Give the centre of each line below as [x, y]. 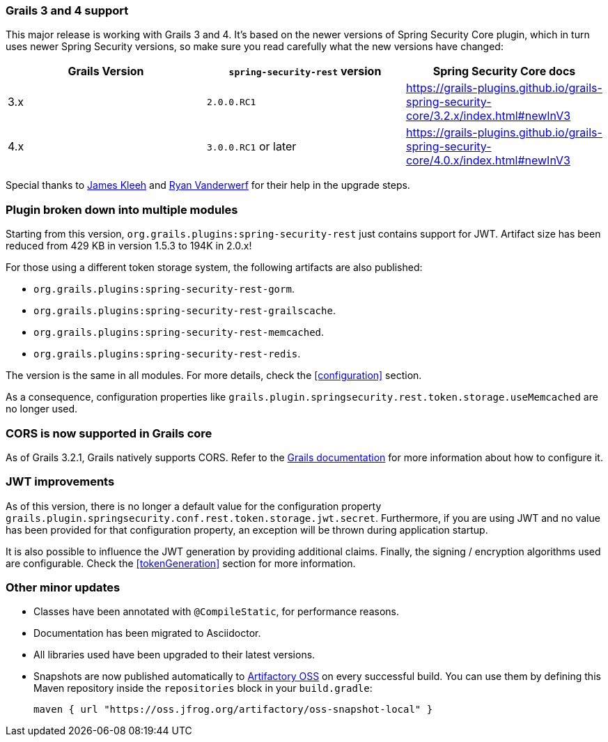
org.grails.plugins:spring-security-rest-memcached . [179, 332]
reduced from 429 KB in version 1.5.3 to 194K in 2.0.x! [129, 246]
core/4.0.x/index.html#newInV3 [488, 161]
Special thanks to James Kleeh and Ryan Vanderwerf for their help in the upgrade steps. [208, 185]
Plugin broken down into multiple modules [122, 209]
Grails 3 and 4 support [67, 10]
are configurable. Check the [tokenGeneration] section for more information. [181, 563]
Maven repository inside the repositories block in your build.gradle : [203, 688]
